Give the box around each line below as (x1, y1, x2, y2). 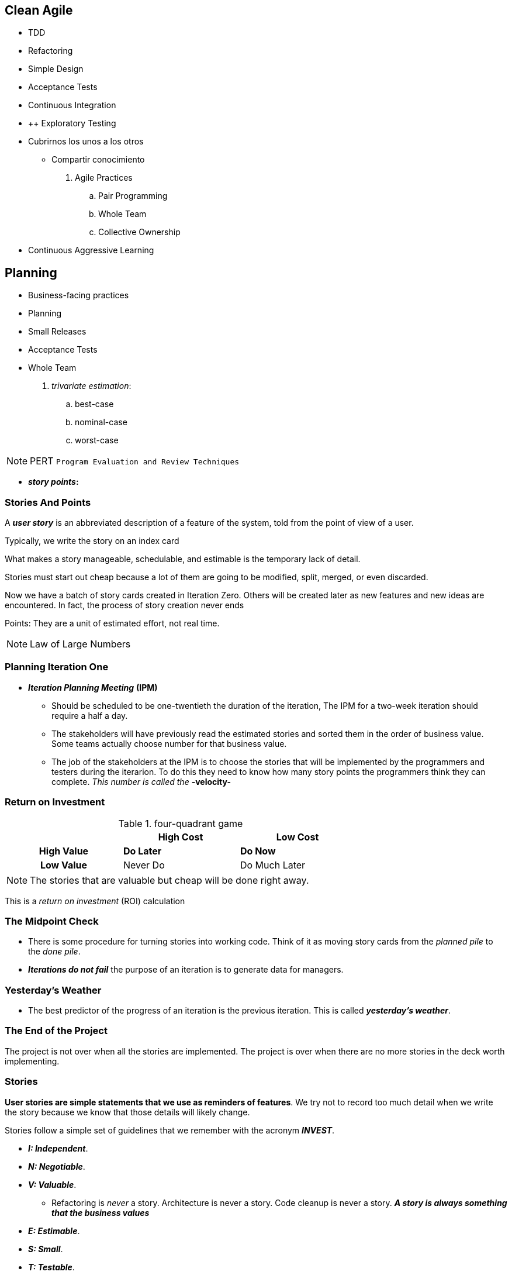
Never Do (123, 859, 165, 871)
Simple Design (28, 64, 84, 74)
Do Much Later (240, 859, 306, 871)
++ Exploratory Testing (28, 118, 116, 129)
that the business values (51, 1207, 150, 1218)
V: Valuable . (28, 1179, 77, 1190)
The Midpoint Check (5, 915, 99, 927)
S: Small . (28, 1243, 63, 1254)
